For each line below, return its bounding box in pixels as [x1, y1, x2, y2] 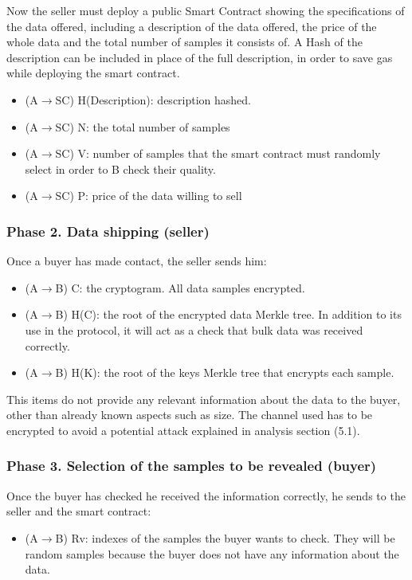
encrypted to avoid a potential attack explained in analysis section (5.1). [6, 421, 360, 438]
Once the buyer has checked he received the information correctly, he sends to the [6, 487, 406, 504]
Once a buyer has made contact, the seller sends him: [6, 253, 267, 269]
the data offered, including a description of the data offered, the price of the [6, 18, 377, 34]
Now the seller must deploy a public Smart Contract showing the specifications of [6, 2, 405, 18]
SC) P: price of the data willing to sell [55, 187, 242, 204]
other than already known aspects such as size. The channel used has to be [6, 406, 373, 423]
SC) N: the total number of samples [55, 118, 230, 135]
